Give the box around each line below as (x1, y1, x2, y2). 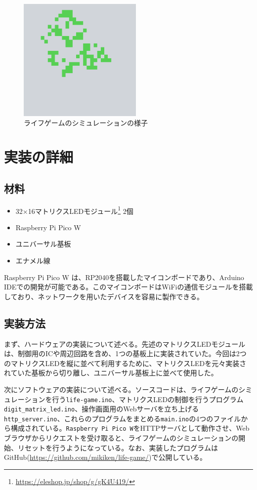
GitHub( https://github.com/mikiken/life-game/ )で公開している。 (4, 452, 207, 462)
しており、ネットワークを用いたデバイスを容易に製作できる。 (4, 291, 204, 301)
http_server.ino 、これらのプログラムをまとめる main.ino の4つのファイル (4, 413, 241, 423)
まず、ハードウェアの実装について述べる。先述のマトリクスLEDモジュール (4, 338, 246, 349)
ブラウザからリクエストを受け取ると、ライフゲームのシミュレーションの (4, 433, 239, 443)
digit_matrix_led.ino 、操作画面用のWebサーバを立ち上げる (4, 404, 199, 414)
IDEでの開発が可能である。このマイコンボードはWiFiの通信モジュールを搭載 (4, 282, 253, 292)
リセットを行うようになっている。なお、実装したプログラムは (17, 442, 218, 452)
